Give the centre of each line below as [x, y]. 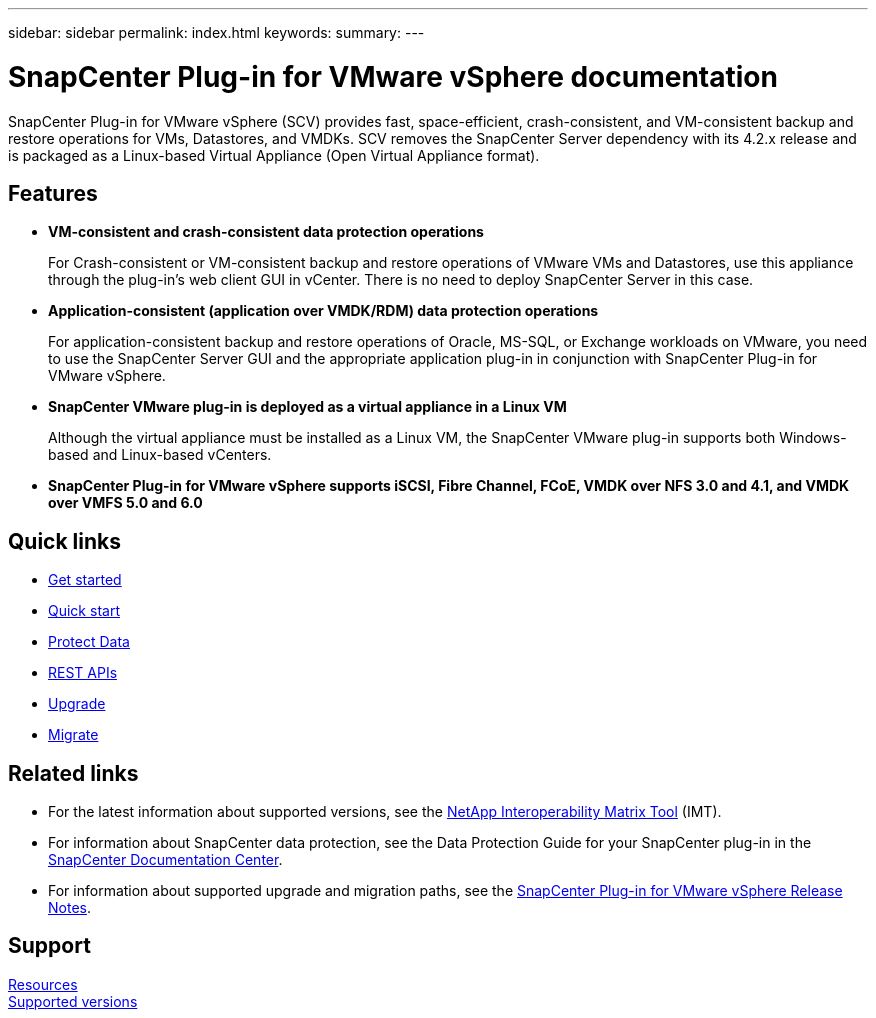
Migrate [73, 735]
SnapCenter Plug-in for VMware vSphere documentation [393, 76]
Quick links [64, 541]
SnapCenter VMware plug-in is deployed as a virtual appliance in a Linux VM [307, 407]
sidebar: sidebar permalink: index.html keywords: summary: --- [216, 32]
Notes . [69, 908]
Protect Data [89, 642]
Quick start [84, 611]
